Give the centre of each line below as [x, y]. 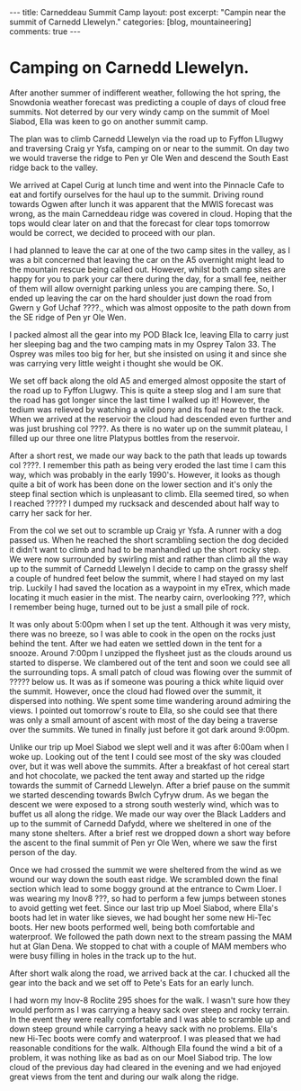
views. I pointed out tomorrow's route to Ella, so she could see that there [143, 710]
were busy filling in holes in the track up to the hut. [103, 955]
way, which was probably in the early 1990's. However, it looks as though [145, 474]
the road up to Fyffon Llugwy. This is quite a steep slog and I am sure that [145, 390]
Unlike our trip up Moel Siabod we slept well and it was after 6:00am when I [149, 747]
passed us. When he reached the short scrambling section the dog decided [149, 540]
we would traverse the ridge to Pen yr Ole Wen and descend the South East [149, 158]
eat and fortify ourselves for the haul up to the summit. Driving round [137, 194]
